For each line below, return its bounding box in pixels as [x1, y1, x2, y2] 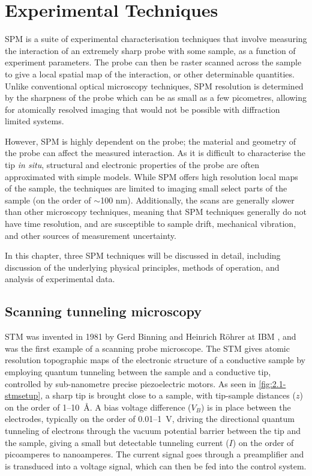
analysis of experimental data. [5, 273, 115, 285]
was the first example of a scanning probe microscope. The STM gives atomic [5, 342, 290, 354]
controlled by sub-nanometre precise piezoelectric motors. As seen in [5, 377, 256, 390]
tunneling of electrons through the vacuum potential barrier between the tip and [5, 424, 301, 436]
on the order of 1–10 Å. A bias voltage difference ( [5, 400, 191, 413]
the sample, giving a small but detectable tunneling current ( [5, 436, 229, 448]
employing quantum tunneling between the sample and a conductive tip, [5, 365, 271, 378]
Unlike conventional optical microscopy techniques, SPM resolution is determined [5, 79, 304, 92]
